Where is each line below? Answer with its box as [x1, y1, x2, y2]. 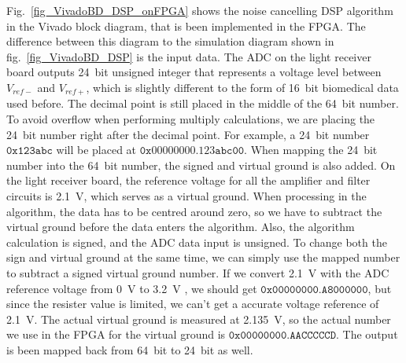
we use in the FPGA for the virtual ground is [6, 326, 226, 343]
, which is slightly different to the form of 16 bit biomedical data [86, 79, 399, 95]
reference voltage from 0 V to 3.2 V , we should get [6, 280, 257, 296]
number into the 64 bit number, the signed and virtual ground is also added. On [6, 156, 396, 173]
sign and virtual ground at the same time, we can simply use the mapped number [6, 249, 400, 266]
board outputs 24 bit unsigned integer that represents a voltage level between [6, 64, 382, 80]
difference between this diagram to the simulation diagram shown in [6, 33, 334, 49]
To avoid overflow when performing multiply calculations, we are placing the [6, 111, 375, 127]
